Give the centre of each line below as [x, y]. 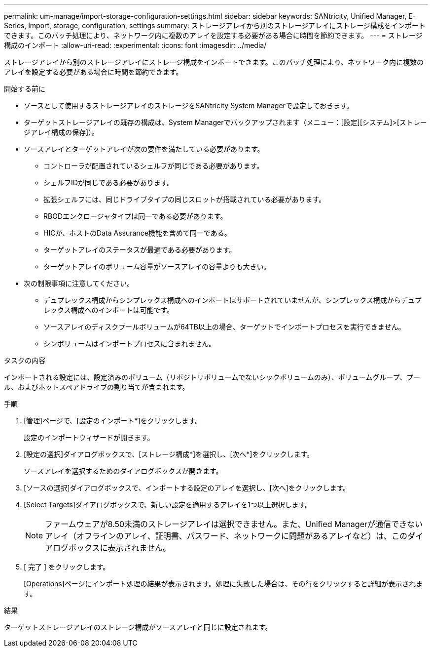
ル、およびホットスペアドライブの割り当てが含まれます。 [97, 387]
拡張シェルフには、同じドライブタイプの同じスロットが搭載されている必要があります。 [185, 199]
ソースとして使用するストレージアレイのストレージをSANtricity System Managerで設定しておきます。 [189, 105]
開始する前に [25, 89]
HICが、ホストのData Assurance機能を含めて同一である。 [137, 233]
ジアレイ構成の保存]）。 [61, 132]
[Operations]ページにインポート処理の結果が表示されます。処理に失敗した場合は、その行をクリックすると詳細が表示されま [223, 584]
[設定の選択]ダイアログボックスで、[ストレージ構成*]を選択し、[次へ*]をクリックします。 [169, 454]
